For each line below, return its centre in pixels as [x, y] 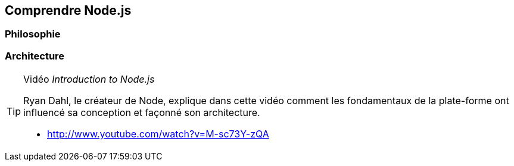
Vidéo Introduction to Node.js [89, 79]
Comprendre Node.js [68, 10]
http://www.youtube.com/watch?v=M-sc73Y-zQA [158, 134]
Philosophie [33, 34]
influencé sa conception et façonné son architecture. [142, 113]
